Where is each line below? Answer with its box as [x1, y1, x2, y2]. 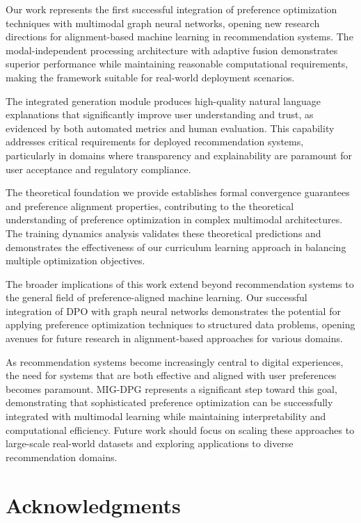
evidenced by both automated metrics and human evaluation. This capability [6, 120, 335, 135]
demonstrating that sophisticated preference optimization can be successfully [6, 395, 333, 410]
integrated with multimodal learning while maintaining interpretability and [6, 409, 326, 424]
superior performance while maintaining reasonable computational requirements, [6, 56, 348, 71]
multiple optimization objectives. [6, 253, 145, 268]
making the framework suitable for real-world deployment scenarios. [6, 70, 295, 84]
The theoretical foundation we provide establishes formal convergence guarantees [6, 185, 350, 200]
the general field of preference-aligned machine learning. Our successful [6, 290, 307, 305]
